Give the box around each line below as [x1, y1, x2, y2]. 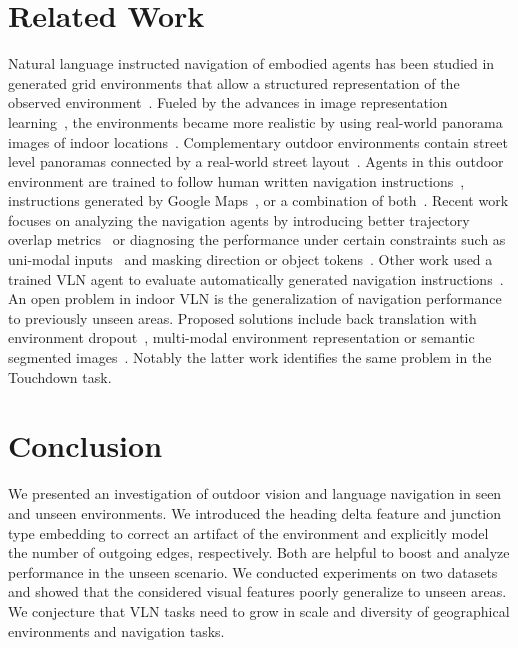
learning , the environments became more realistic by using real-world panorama [8, 111, 503, 132]
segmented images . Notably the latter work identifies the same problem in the [8, 347, 492, 368]
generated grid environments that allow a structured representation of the [8, 72, 460, 93]
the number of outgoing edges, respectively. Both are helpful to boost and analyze [8, 542, 510, 563]
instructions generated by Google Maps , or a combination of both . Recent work [8, 190, 509, 211]
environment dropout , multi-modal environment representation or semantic [8, 327, 475, 348]
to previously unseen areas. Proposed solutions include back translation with [8, 307, 477, 328]
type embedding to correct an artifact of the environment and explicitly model [8, 522, 489, 543]
